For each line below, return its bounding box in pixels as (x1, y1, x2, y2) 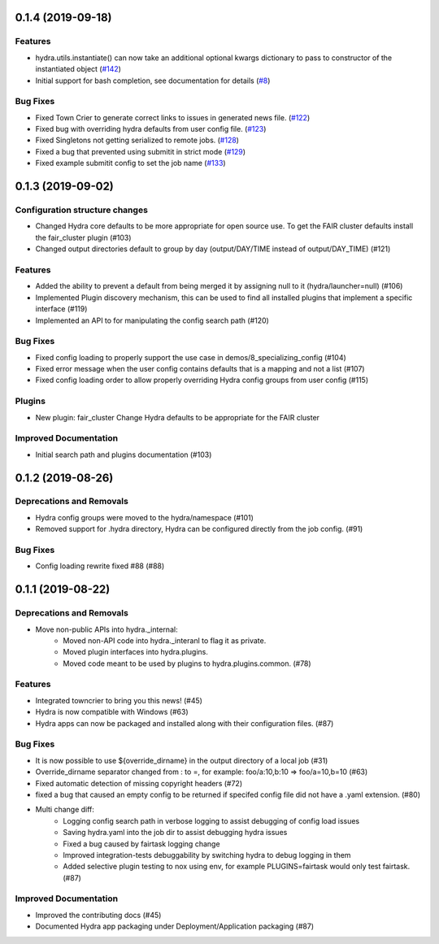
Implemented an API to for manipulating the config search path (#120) (35, 315, 270, 325)
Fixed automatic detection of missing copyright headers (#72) (35, 778, 243, 788)
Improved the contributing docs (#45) (35, 910, 162, 920)
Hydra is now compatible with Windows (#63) (35, 707, 189, 717)
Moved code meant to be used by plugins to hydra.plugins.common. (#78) (63, 659, 312, 668)
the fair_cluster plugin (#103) (35, 233, 132, 242)
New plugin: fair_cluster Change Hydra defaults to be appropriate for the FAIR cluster (35, 412, 320, 422)
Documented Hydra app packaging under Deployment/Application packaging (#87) (35, 921, 315, 931)
